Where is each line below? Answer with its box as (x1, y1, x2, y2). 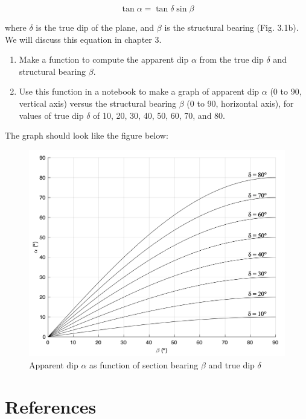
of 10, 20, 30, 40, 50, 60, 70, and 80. (93, 109, 225, 121)
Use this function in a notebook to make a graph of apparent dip (19, 85, 260, 98)
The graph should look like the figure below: (5, 129, 168, 142)
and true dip (208, 358, 255, 371)
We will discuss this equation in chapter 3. (5, 33, 162, 45)
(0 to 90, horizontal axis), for (186, 96, 294, 109)
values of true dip (19, 109, 84, 121)
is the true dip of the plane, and (36, 21, 155, 33)
